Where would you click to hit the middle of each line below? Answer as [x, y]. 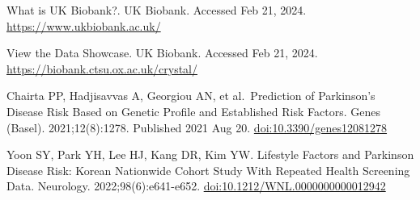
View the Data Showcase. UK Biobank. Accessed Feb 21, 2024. [162, 53]
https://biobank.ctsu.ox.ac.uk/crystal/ [102, 68]
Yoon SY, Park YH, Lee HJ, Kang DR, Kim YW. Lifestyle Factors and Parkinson [210, 154]
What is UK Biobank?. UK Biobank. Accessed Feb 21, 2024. [157, 10]
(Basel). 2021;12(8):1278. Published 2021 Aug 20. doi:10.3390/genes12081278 [197, 127]
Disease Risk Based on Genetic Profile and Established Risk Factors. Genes [193, 111]
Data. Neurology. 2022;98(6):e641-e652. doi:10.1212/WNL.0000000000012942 [196, 186]
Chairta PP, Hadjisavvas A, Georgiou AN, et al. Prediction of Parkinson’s [191, 96]
